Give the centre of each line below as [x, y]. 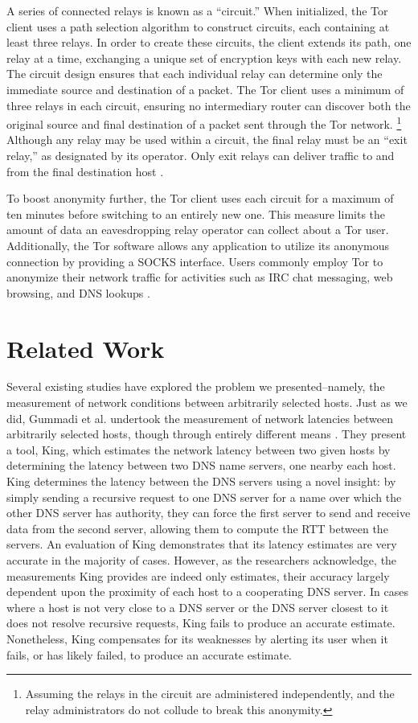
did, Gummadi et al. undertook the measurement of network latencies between [200, 418]
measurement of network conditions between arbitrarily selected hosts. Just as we [207, 403]
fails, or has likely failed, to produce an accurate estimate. [150, 654]
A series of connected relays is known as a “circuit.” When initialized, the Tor [197, 10]
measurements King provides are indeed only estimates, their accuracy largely [198, 575]
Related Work [86, 348]
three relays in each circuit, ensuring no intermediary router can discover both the [209, 105]
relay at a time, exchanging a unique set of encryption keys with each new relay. [204, 58]
